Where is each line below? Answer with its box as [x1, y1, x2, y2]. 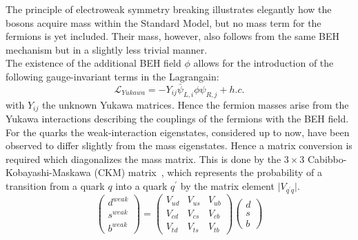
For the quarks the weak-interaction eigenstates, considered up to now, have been [6, 124, 350, 139]
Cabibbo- [307, 151, 347, 166]
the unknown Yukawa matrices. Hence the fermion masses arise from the [41, 97, 349, 111]
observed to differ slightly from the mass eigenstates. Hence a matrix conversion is [6, 138, 352, 153]
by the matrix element [180, 179, 275, 193]
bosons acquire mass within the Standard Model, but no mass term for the [6, 15, 321, 30]
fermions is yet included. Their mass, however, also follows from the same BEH [6, 29, 340, 43]
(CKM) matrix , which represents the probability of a [94, 165, 322, 179]
